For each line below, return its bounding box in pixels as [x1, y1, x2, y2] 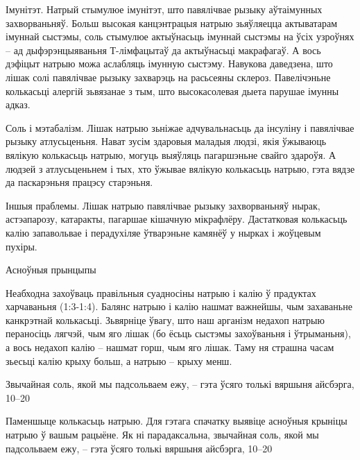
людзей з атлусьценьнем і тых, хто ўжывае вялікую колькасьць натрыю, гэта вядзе [6, 161, 355, 176]
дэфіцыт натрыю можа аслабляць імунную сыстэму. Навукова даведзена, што [6, 56, 333, 71]
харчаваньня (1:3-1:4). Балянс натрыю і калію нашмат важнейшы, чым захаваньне [6, 299, 352, 314]
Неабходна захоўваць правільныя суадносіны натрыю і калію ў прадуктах [6, 285, 316, 300]
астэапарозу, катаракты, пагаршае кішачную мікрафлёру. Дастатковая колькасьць [6, 212, 348, 226]
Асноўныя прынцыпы [6, 262, 96, 277]
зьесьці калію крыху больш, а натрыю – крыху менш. [6, 353, 232, 368]
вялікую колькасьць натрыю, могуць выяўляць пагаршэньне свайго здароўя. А [6, 147, 336, 162]
